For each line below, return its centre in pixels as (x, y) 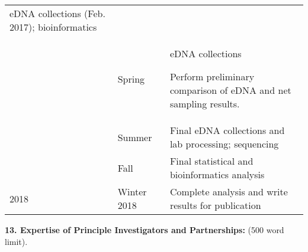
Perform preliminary (212, 76)
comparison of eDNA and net (230, 90)
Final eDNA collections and (227, 130)
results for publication (215, 205)
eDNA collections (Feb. (57, 13)
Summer (135, 137)
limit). (16, 241)
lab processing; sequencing (224, 144)
